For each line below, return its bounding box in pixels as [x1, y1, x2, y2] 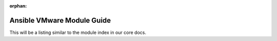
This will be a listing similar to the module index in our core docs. [9, 29, 146, 35]
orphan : [9, 3, 27, 9]
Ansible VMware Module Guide [9, 16, 111, 25]
